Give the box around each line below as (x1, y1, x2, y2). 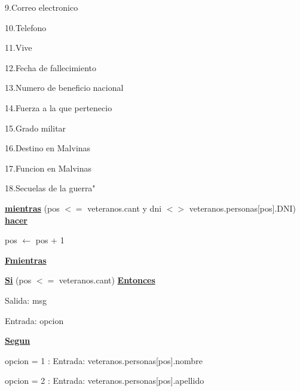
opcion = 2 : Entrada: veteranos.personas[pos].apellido (5, 374, 204, 387)
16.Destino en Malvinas (5, 142, 91, 154)
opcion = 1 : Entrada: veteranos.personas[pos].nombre (5, 354, 203, 366)
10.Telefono (5, 21, 47, 33)
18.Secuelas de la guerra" (5, 182, 96, 194)
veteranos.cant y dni (87, 201, 162, 214)
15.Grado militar (5, 121, 66, 134)
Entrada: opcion (5, 314, 64, 326)
